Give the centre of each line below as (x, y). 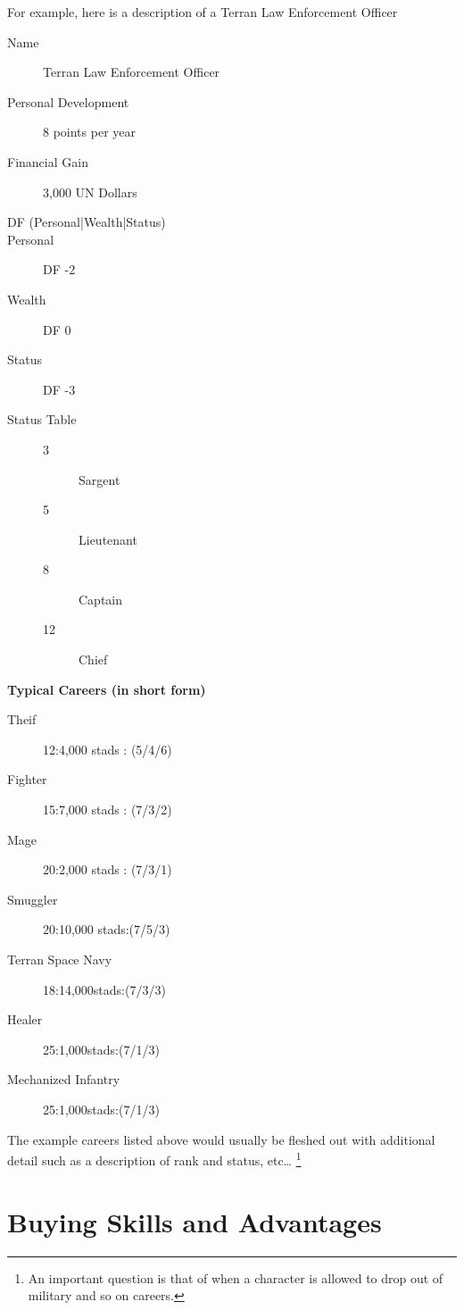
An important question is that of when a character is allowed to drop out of (236, 1277)
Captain (101, 599)
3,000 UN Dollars (90, 192)
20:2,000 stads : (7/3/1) (108, 869)
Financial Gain (48, 161)
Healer (25, 1019)
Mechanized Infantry (64, 1079)
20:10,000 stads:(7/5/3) (107, 929)
